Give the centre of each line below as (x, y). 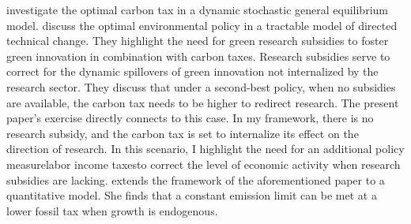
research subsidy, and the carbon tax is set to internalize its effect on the (183, 133)
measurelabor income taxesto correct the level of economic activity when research (204, 164)
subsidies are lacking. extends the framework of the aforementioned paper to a (196, 179)
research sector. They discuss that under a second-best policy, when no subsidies (201, 86)
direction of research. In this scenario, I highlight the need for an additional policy (205, 149)
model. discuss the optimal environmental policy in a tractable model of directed (202, 25)
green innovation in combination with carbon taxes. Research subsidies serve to (198, 56)
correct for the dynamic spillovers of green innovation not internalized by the (192, 71)
